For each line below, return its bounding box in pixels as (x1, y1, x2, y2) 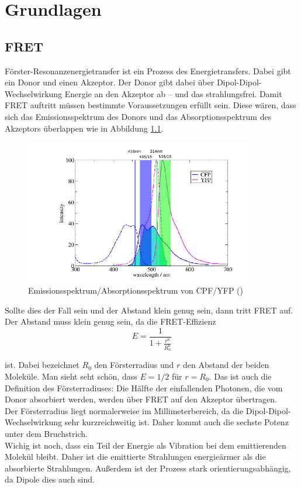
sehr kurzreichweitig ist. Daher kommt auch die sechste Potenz (64, 416, 289, 428)
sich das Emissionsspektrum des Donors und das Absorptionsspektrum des (5, 110, 272, 122)
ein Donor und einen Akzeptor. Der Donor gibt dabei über (5, 76, 214, 88)
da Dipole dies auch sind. (5, 473, 95, 485)
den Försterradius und (94, 359, 174, 371)
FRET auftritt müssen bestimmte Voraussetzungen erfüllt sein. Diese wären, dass (5, 99, 296, 111)
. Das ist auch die (209, 370, 272, 382)
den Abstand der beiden (183, 359, 269, 371)
